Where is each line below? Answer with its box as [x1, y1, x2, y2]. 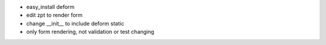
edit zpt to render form [26, 12, 83, 19]
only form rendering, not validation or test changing [26, 28, 155, 36]
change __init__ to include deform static [26, 20, 124, 27]
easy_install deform [26, 4, 75, 10]
